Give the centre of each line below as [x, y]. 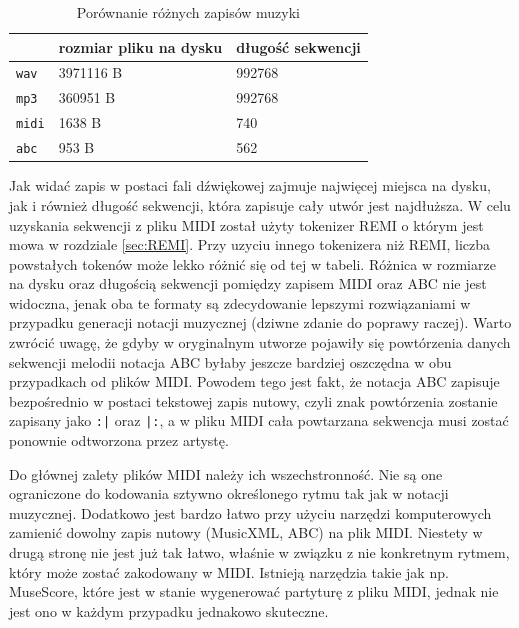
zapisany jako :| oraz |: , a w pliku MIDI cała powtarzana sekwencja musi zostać [259, 420]
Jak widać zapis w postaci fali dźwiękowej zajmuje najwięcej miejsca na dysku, [250, 185]
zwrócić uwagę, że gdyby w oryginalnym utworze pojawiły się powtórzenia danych [260, 342]
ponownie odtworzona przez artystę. [119, 440]
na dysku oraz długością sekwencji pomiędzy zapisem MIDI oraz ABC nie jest [248, 283]
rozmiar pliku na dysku [140, 46]
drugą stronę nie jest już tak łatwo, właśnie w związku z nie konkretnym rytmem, [259, 552]
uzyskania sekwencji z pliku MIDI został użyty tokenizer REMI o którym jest [246, 224]
